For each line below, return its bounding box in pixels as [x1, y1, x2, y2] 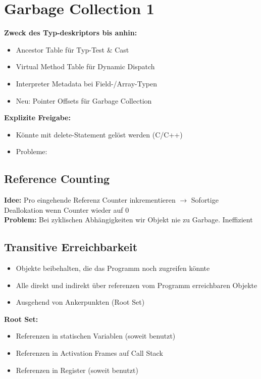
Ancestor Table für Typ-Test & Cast [16, 44, 129, 55]
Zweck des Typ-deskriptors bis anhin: [4, 27, 137, 38]
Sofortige [191, 195, 219, 205]
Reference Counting [4, 171, 110, 186]
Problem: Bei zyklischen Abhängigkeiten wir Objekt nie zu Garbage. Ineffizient [4, 214, 253, 225]
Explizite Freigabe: [4, 112, 71, 123]
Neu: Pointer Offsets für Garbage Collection [16, 95, 152, 106]
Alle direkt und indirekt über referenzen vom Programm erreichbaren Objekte [16, 279, 257, 290]
